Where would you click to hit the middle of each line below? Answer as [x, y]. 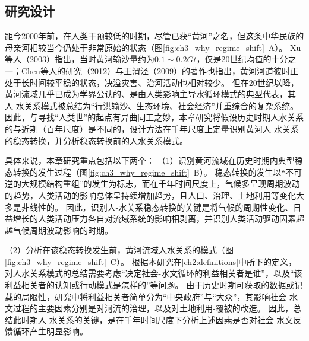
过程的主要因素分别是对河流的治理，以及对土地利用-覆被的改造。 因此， [153, 308]
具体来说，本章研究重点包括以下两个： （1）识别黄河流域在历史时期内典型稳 [154, 160]
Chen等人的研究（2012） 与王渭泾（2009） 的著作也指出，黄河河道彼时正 [160, 70]
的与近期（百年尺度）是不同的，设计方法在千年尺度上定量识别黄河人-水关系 [152, 128]
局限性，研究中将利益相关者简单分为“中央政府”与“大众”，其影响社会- [155, 296]
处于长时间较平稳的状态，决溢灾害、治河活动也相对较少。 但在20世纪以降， [152, 82]
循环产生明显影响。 [50, 331]
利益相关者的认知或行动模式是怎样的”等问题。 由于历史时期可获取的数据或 [150, 285]
